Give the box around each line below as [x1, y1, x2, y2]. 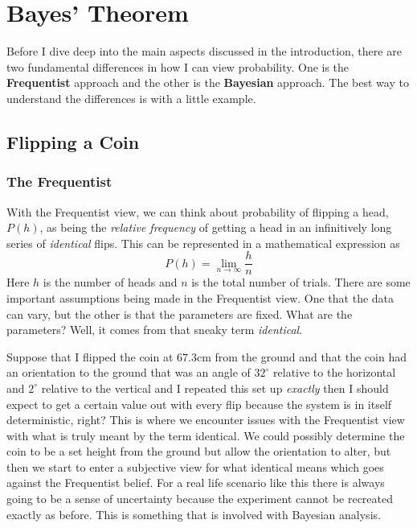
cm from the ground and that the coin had [196, 348, 407, 365]
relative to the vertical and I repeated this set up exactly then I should [41, 379, 389, 396]
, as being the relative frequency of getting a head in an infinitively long [39, 219, 392, 236]
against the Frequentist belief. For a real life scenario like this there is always [6, 474, 385, 491]
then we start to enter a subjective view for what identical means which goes [6, 458, 384, 475]
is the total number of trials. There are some [191, 274, 411, 291]
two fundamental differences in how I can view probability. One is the [6, 58, 350, 75]
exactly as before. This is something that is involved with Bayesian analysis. [6, 505, 381, 522]
